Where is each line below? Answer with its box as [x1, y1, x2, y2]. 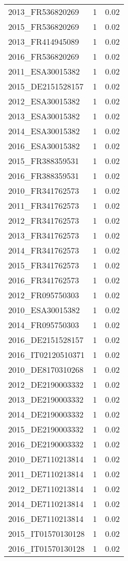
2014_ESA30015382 [8, 125, 80, 137]
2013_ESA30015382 [8, 110, 80, 122]
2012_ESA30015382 [8, 95, 80, 107]
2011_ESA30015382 [8, 65, 80, 77]
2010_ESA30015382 [8, 304, 80, 316]
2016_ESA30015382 [8, 140, 80, 152]
